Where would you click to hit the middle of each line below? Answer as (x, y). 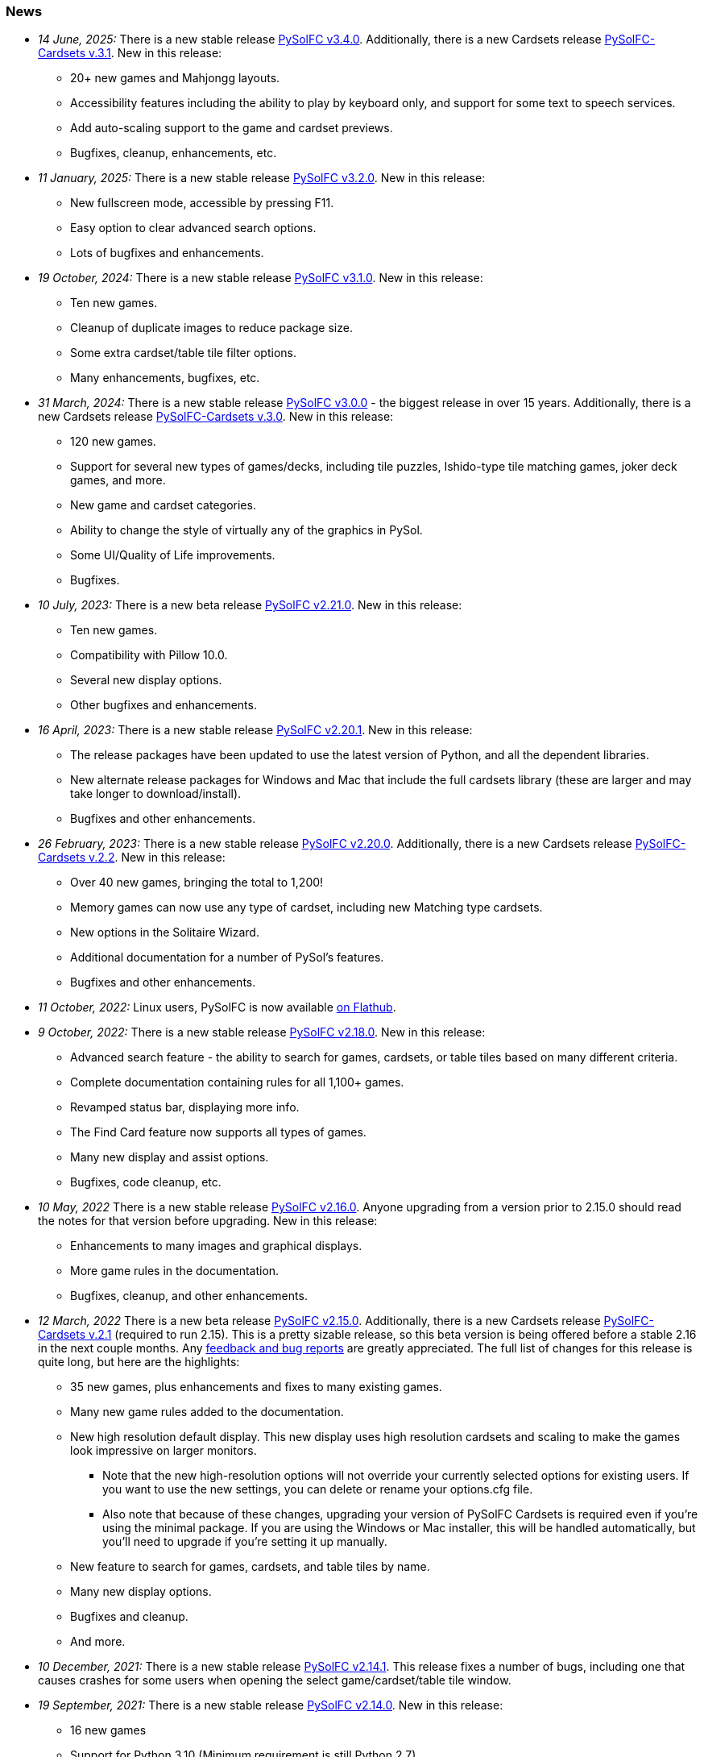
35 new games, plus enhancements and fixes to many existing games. (256, 1387)
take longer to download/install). (156, 794)
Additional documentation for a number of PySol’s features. (227, 957)
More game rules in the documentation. (175, 1271)
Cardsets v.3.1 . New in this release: (130, 53)
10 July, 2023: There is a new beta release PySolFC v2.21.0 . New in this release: (250, 605)
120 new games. (113, 442)
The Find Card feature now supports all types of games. (218, 1132)
